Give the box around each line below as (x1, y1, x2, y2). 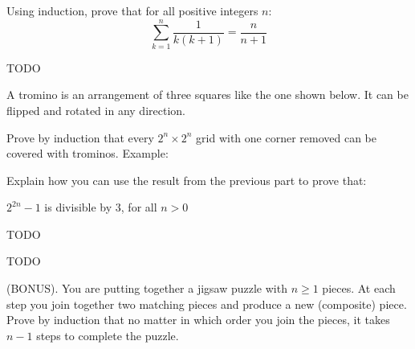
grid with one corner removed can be (196, 129, 377, 146)
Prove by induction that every (6, 129, 154, 146)
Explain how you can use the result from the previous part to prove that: (6, 171, 367, 188)
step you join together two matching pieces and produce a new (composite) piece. (6, 295, 407, 312)
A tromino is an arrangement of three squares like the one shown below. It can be (6, 86, 409, 103)
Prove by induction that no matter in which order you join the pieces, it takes (6, 311, 390, 328)
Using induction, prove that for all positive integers (6, 2, 258, 18)
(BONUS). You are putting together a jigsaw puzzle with (6, 280, 287, 297)
